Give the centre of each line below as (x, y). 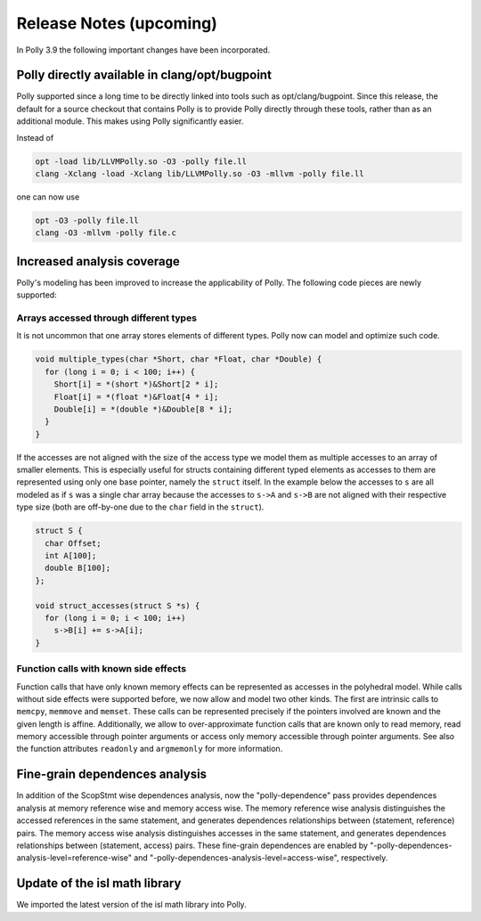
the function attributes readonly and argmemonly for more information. (150, 749)
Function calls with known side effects (102, 669)
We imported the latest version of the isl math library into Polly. (131, 905)
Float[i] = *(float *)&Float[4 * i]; (136, 397)
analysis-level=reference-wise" (74, 858)
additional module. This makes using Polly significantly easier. (130, 121)
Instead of (35, 137)
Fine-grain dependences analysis (112, 774)
